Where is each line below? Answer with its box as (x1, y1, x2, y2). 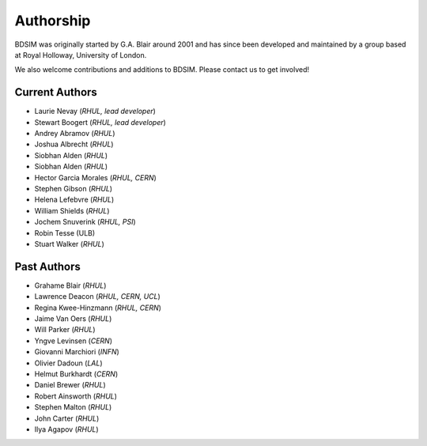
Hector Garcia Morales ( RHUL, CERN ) (34, 172, 157, 182)
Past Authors (14, 259, 81, 273)
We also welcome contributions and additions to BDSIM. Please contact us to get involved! (14, 65, 310, 74)
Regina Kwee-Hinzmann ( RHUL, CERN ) (34, 303, 162, 312)
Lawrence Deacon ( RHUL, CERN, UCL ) (34, 292, 161, 301)
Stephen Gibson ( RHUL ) (34, 183, 113, 193)
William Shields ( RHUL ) (34, 206, 110, 215)
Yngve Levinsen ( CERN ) (34, 336, 113, 346)
